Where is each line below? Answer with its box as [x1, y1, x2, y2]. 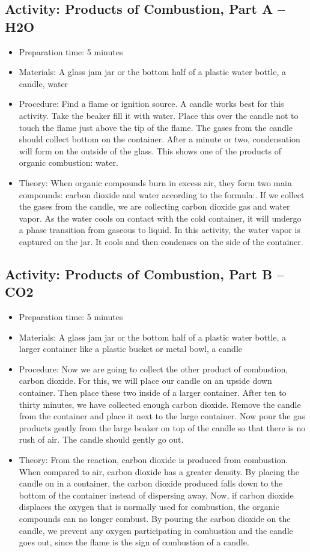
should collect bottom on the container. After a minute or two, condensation [19, 133, 300, 145]
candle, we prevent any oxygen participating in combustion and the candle [19, 524, 293, 536]
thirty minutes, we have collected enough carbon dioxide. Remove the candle [19, 398, 301, 410]
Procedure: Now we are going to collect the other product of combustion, [19, 362, 288, 375]
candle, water [19, 77, 68, 89]
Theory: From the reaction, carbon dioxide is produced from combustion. [19, 453, 288, 466]
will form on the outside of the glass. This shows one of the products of [19, 144, 281, 157]
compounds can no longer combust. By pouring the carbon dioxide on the [19, 512, 291, 524]
